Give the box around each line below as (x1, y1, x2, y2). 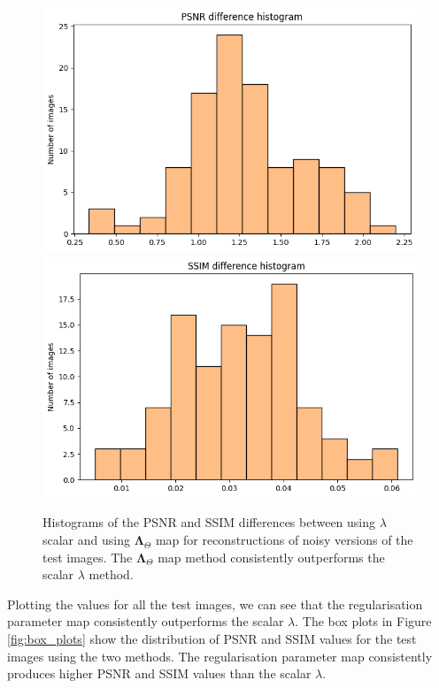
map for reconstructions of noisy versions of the (155, 531, 413, 549)
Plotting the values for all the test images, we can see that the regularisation (7, 594, 423, 613)
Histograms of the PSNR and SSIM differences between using (42, 513, 376, 531)
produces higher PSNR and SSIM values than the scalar (7, 664, 312, 683)
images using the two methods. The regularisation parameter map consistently (7, 646, 433, 665)
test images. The (42, 547, 133, 566)
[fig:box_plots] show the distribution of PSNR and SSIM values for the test (7, 630, 417, 648)
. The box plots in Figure (295, 612, 432, 631)
